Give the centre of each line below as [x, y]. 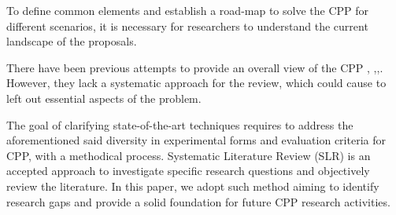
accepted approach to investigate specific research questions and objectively [188, 171]
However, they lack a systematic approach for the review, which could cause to [196, 83]
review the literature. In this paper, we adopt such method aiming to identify [193, 186]
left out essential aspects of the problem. [104, 98]
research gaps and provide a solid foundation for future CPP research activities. [198, 201]
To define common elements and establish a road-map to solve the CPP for [188, 10]
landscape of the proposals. [72, 41]
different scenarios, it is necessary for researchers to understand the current [187, 26]
